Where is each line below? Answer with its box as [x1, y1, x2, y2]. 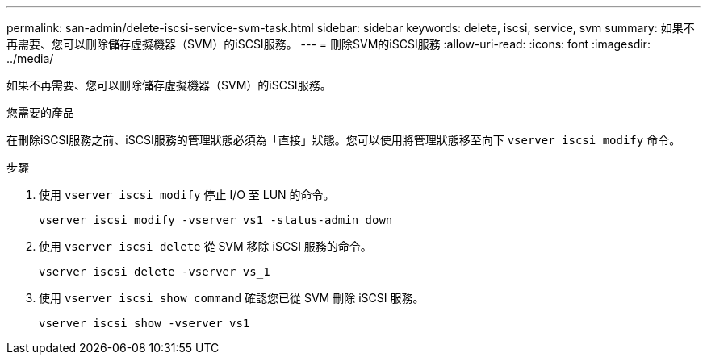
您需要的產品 [6, 106, 74, 119]
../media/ [6, 52, 54, 65]
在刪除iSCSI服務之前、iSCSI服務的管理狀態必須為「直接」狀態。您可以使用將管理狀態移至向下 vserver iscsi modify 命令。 [6, 133, 681, 147]
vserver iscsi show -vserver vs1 [39, 317, 250, 330]
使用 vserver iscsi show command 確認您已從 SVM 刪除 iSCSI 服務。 [39, 291, 425, 305]
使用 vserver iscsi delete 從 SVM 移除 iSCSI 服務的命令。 [39, 239, 372, 253]
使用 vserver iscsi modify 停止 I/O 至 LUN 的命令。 [39, 188, 335, 201]
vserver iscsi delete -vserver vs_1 [39, 265, 270, 278]
